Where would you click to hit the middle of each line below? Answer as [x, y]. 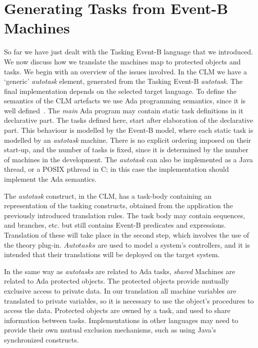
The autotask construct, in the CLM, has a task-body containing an [108, 195]
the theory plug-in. [33, 244]
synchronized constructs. [41, 339]
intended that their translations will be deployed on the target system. [112, 254]
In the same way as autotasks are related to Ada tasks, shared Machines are [120, 271]
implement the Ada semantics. [50, 179]
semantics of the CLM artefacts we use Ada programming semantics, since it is [125, 101]
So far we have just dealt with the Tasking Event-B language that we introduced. [129, 52]
